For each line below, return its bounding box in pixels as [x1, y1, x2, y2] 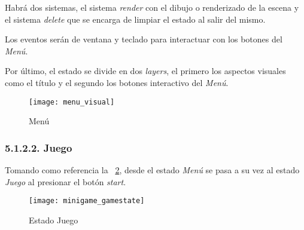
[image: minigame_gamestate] [29, 197, 145, 206]
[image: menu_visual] [29, 97, 115, 106]
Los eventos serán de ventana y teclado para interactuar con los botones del [5, 33, 282, 45]
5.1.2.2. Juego [5, 140, 72, 155]
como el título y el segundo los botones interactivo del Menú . [5, 76, 229, 88]
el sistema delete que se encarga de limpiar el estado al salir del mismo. [5, 13, 266, 25]
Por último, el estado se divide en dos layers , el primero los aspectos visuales [5, 65, 286, 77]
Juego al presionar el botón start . [5, 175, 126, 188]
